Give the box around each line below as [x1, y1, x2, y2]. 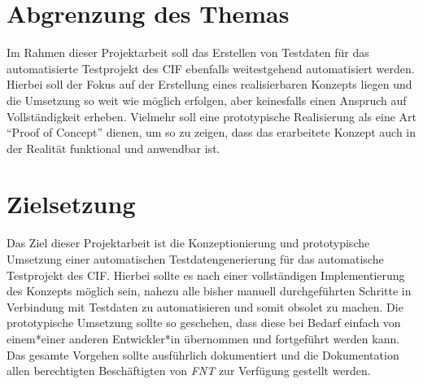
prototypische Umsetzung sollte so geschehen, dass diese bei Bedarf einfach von [7, 314, 401, 331]
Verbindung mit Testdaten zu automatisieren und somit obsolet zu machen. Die [7, 298, 403, 315]
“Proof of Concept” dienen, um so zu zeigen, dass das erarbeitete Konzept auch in [7, 124, 416, 141]
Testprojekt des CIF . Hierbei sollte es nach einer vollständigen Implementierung [7, 266, 405, 283]
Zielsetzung [7, 187, 136, 220]
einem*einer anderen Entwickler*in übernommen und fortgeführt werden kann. [7, 329, 400, 347]
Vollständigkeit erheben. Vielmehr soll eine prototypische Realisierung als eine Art [7, 107, 416, 124]
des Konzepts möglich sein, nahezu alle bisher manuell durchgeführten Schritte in [7, 282, 412, 299]
